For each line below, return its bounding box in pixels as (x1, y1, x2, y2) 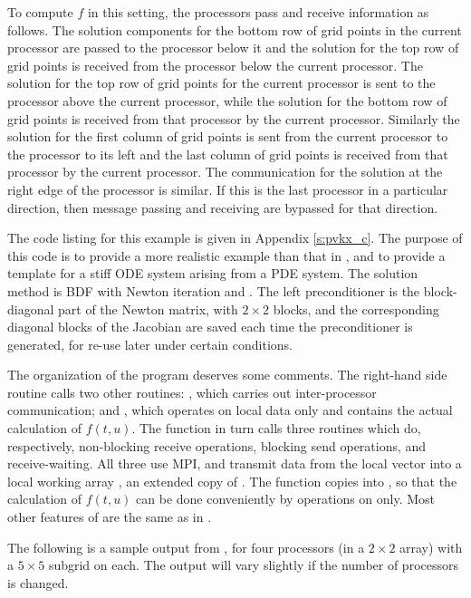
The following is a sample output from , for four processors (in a (7, 537, 365, 556)
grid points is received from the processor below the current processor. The (7, 55, 423, 74)
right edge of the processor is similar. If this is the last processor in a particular (7, 179, 448, 198)
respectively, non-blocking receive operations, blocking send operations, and (7, 436, 427, 455)
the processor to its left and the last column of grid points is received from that (7, 144, 448, 163)
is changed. (7, 573, 69, 592)
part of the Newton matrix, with (58, 299, 238, 318)
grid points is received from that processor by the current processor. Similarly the (7, 109, 460, 128)
